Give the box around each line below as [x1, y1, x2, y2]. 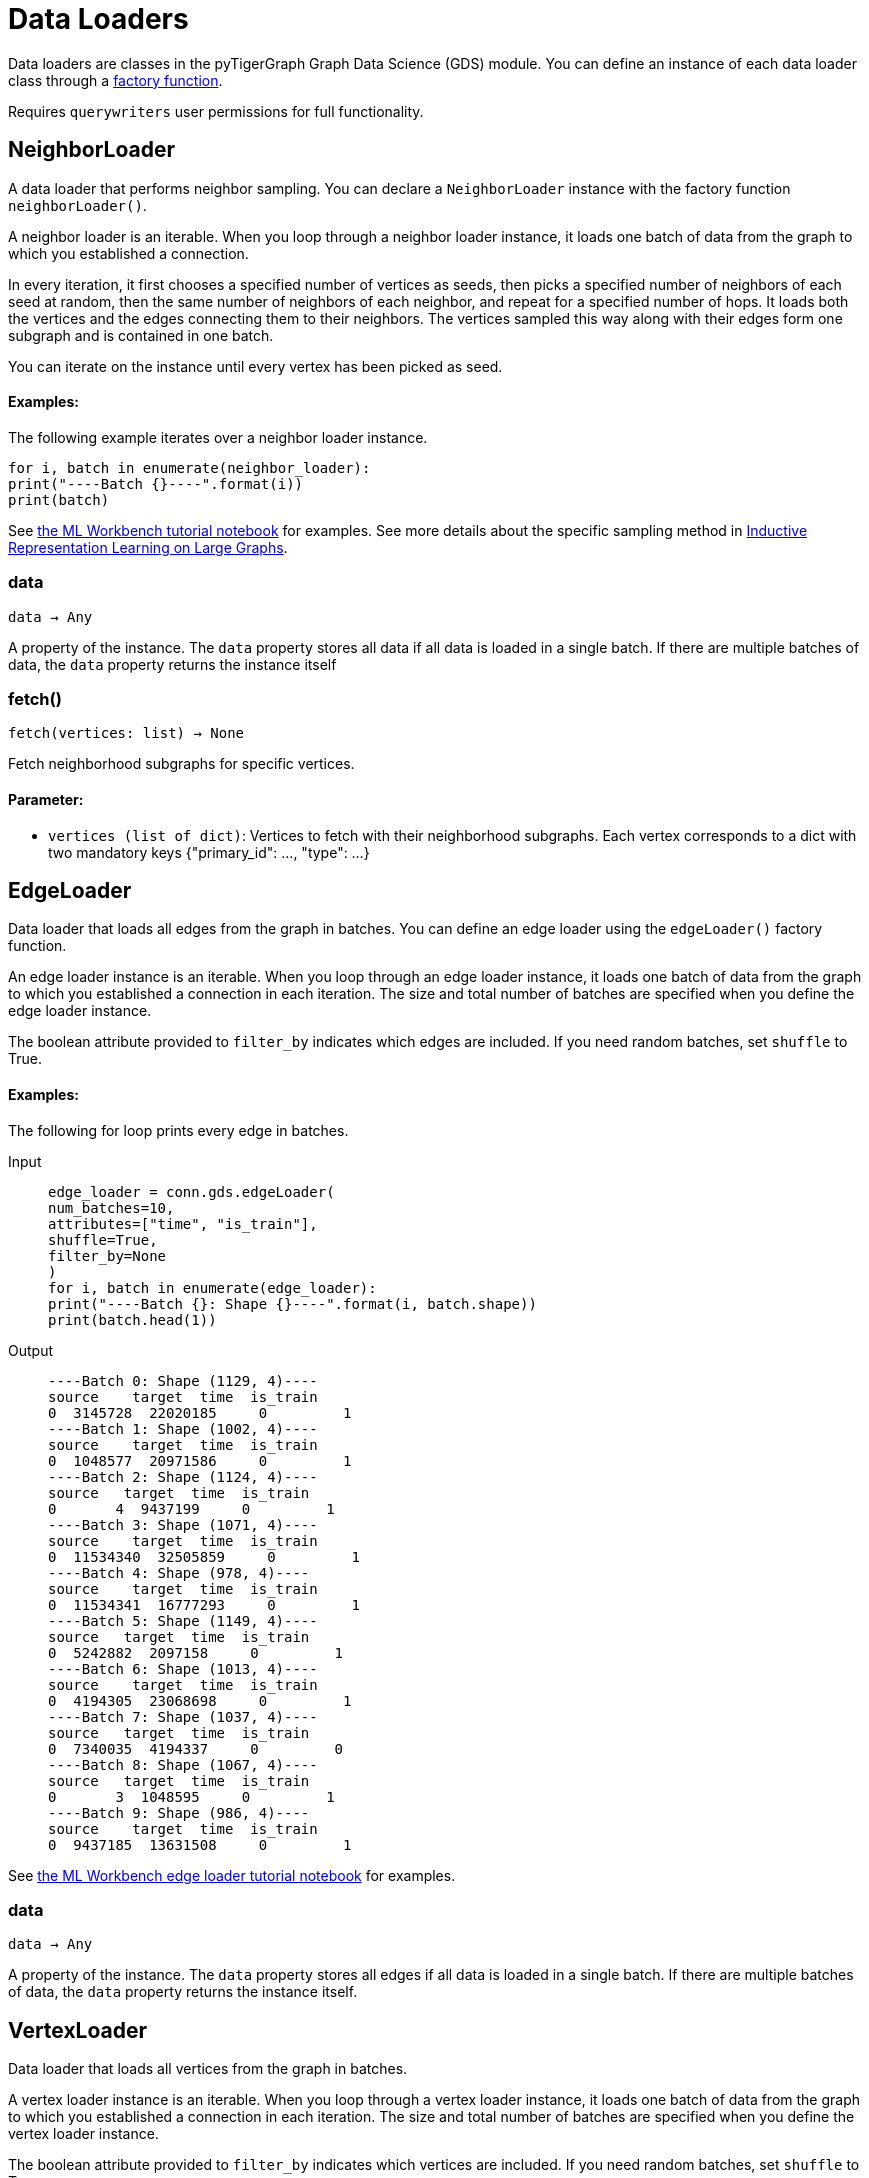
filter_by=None [48, 1247, 167, 1264]
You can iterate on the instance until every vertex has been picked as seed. [8, 357, 503, 375]
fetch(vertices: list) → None [8, 725, 245, 742]
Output [8, 1341, 53, 1359]
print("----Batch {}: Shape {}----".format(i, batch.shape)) [48, 1295, 537, 1312]
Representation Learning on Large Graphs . [8, 538, 288, 556]
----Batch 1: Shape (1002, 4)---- [48, 1420, 318, 1437]
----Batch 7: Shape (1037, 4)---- [48, 1708, 318, 1725]
